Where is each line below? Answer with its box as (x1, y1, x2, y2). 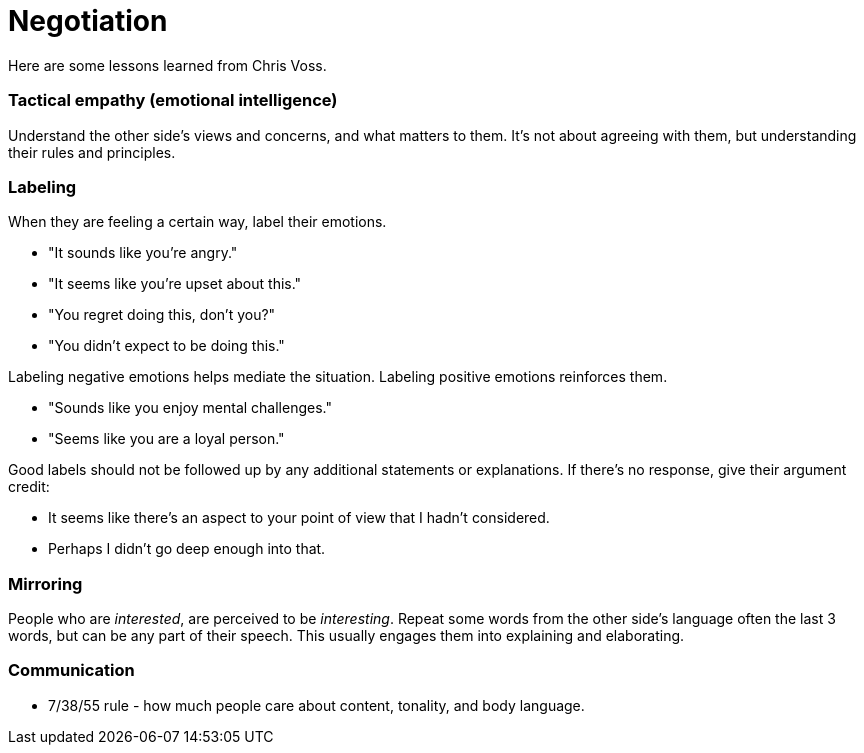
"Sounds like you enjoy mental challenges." (48, 399, 332, 417)
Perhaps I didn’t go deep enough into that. (48, 540, 326, 558)
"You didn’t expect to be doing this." (48, 337, 285, 355)
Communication (8, 660, 135, 681)
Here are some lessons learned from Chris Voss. (8, 56, 327, 74)
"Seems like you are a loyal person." (48, 430, 285, 448)
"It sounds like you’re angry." (48, 244, 238, 262)
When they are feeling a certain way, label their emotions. (8, 213, 387, 231)
